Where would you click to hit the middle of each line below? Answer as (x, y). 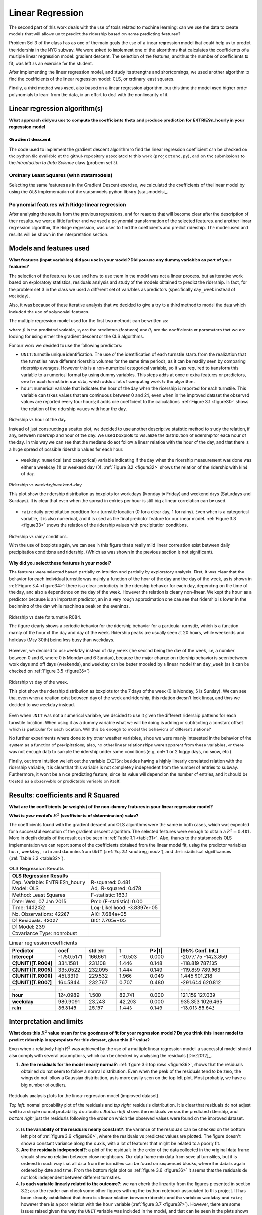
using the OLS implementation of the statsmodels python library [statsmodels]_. (89, 191)
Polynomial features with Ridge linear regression (67, 204)
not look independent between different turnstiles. (71, 1177)
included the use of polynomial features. (49, 312)
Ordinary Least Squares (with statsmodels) (61, 175)
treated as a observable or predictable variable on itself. (65, 781)
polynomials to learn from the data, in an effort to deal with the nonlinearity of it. (89, 95)
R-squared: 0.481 (110, 882)
